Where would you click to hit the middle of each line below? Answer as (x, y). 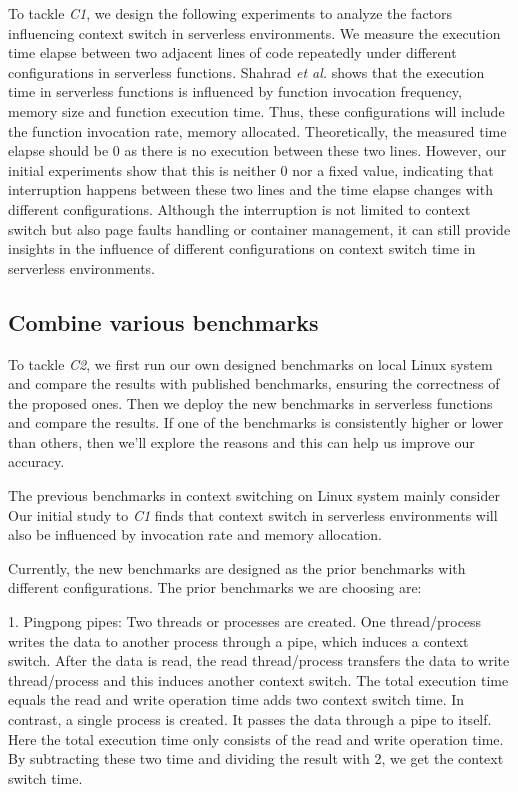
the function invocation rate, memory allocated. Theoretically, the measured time (257, 130)
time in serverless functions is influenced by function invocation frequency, (235, 91)
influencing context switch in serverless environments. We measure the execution (254, 32)
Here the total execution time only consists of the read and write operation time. (256, 738)
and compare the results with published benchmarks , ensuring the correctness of (254, 383)
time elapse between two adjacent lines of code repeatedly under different (232, 52)
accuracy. (36, 461)
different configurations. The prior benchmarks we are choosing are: (215, 587)
